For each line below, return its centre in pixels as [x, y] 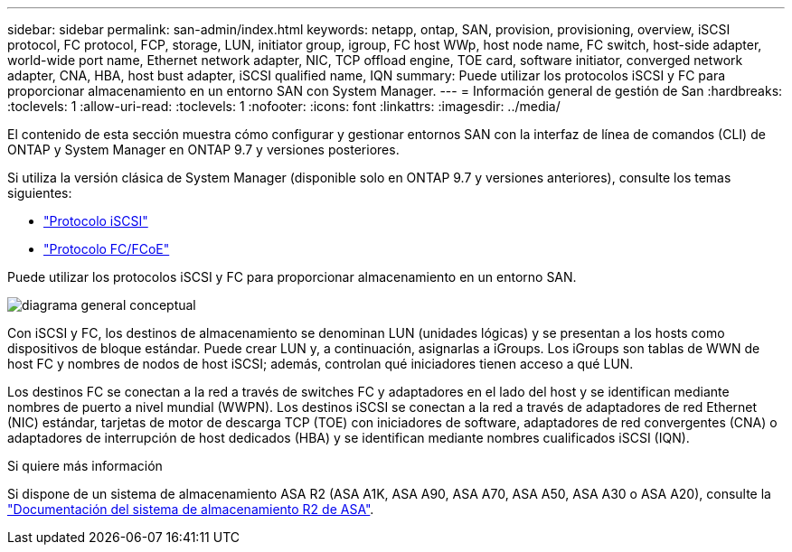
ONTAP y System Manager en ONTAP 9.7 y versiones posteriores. [203, 150]
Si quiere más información [85, 466]
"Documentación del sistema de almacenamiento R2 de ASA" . [191, 509]
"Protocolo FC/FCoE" [107, 249]
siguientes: [40, 193]
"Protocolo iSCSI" [96, 221]
